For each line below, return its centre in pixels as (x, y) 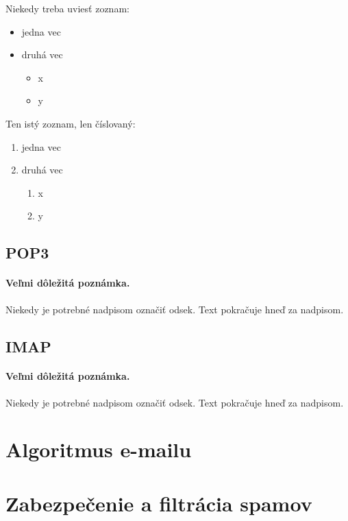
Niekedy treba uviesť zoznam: (67, 8)
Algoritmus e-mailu (99, 449)
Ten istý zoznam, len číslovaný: (71, 123)
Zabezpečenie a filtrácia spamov (159, 503)
